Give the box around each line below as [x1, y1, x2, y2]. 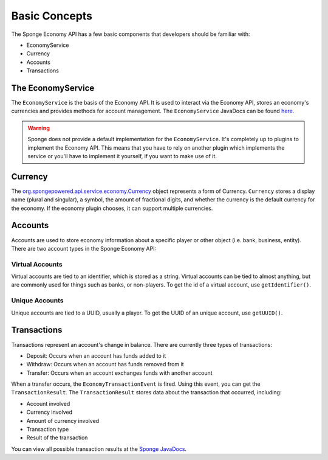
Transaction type [26, 426, 69, 433]
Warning [27, 124, 50, 131]
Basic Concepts [11, 9, 93, 23]
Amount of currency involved [26, 417, 100, 424]
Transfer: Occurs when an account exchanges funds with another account [26, 369, 213, 377]
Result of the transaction [26, 434, 88, 441]
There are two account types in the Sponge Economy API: [11, 245, 157, 252]
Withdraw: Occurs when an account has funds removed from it [26, 361, 184, 368]
